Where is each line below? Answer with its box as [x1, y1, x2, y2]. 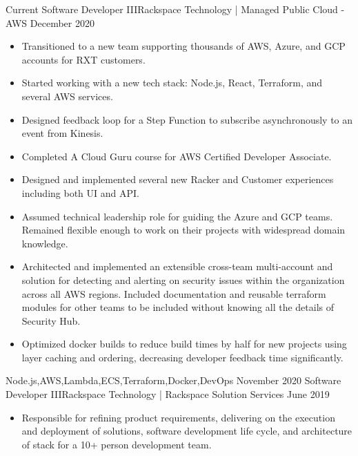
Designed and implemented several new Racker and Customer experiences [21, 172, 334, 187]
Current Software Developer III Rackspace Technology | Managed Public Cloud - [6, 2, 345, 16]
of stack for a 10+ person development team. [21, 437, 212, 451]
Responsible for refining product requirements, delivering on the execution [21, 410, 335, 424]
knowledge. [21, 236, 68, 250]
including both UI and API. [21, 185, 139, 200]
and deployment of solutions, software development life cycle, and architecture [21, 424, 352, 438]
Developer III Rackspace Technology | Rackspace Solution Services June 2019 [6, 387, 330, 401]
